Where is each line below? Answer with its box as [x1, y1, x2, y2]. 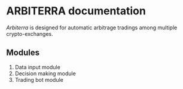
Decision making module [14, 70, 76, 77]
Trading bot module [14, 76, 64, 83]
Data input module [14, 63, 61, 70]
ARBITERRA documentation [6, 4, 147, 18]
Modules [6, 48, 40, 58]
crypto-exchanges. [6, 30, 53, 37]
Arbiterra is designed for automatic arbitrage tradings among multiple [6, 24, 178, 31]
